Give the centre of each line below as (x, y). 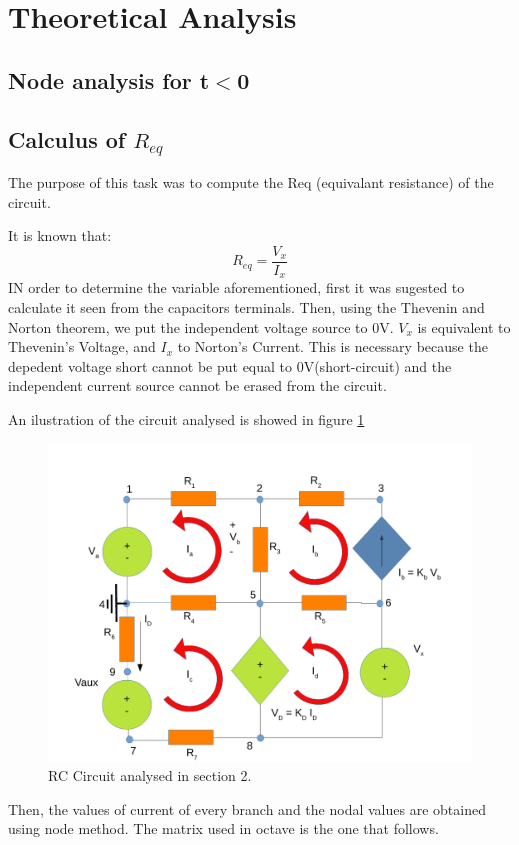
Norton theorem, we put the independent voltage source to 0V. (201, 326)
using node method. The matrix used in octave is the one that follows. (223, 828)
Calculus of (67, 138)
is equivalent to (464, 326)
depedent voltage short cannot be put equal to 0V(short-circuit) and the (230, 365)
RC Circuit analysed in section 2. (150, 775)
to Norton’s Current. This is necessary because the (332, 346)
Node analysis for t (109, 79)
